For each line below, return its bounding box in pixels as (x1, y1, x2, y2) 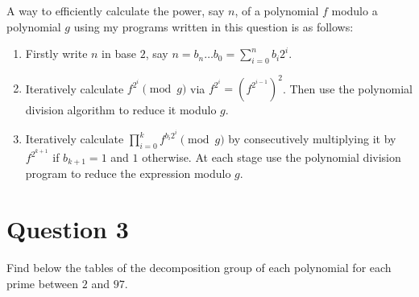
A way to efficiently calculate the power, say (6, 2, 225, 19)
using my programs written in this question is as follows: (73, 18, 354, 35)
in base (102, 45, 136, 62)
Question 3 (6, 212, 129, 245)
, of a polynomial (234, 2, 319, 19)
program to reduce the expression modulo (25, 165, 231, 182)
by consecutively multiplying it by (228, 130, 396, 147)
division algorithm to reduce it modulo (25, 101, 217, 118)
